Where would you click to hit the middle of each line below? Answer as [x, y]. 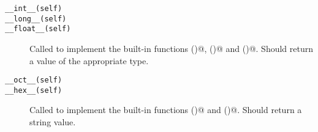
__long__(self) [36, 19]
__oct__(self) [34, 80]
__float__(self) [38, 29]
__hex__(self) [34, 90]
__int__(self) [34, 9]
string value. [53, 122]
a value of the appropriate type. [89, 60]
